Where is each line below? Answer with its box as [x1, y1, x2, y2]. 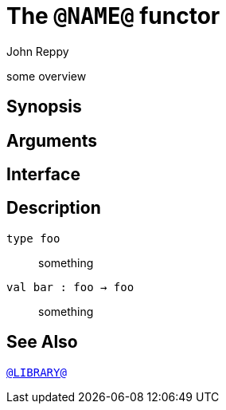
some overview [6, 69, 87, 83]
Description [6, 198, 101, 219]
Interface [6, 164, 80, 185]
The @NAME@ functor [6, 2, 220, 30]
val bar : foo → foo [6, 280, 134, 294]
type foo [6, 231, 60, 245]
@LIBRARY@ [6, 365, 67, 379]
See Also [6, 332, 78, 353]
